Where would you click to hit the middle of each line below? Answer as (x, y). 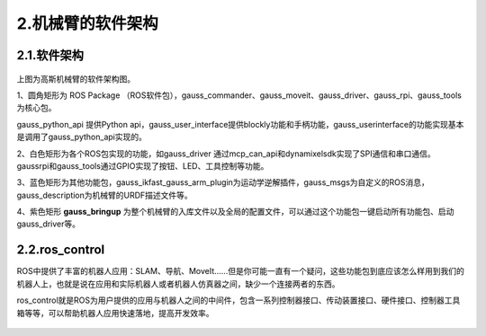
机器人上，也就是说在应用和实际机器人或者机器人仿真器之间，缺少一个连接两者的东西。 (178, 284)
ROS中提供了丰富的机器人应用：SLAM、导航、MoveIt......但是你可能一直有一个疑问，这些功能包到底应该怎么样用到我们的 (241, 271)
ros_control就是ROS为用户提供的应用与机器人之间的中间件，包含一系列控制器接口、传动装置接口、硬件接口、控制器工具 (238, 300)
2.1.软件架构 (50, 55)
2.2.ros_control (61, 250)
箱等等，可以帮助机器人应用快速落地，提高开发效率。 (115, 313)
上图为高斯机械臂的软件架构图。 (76, 79)
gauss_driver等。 (49, 224)
